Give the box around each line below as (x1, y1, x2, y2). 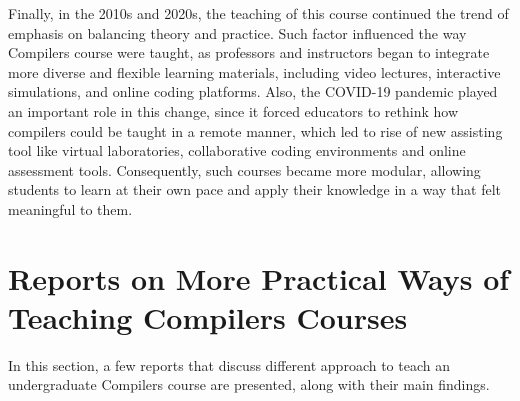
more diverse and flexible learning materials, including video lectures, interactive (8, 61, 501, 82)
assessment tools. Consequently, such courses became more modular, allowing (8, 159, 481, 180)
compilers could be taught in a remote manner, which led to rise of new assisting (8, 120, 503, 141)
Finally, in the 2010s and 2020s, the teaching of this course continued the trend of (8, 3, 509, 23)
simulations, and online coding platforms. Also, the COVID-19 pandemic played (8, 81, 498, 102)
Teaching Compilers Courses (8, 296, 408, 337)
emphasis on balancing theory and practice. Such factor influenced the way (8, 22, 467, 43)
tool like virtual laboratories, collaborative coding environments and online (8, 140, 466, 161)
